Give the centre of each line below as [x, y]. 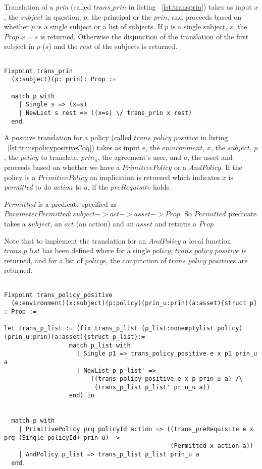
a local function [207, 240]
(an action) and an [105, 223]
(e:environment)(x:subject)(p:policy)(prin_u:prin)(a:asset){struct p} [134, 303]
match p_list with [100, 345]
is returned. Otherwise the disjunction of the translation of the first [144, 36]
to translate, [60, 157]
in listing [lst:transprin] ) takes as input [190, 7]
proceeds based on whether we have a [62, 167]
